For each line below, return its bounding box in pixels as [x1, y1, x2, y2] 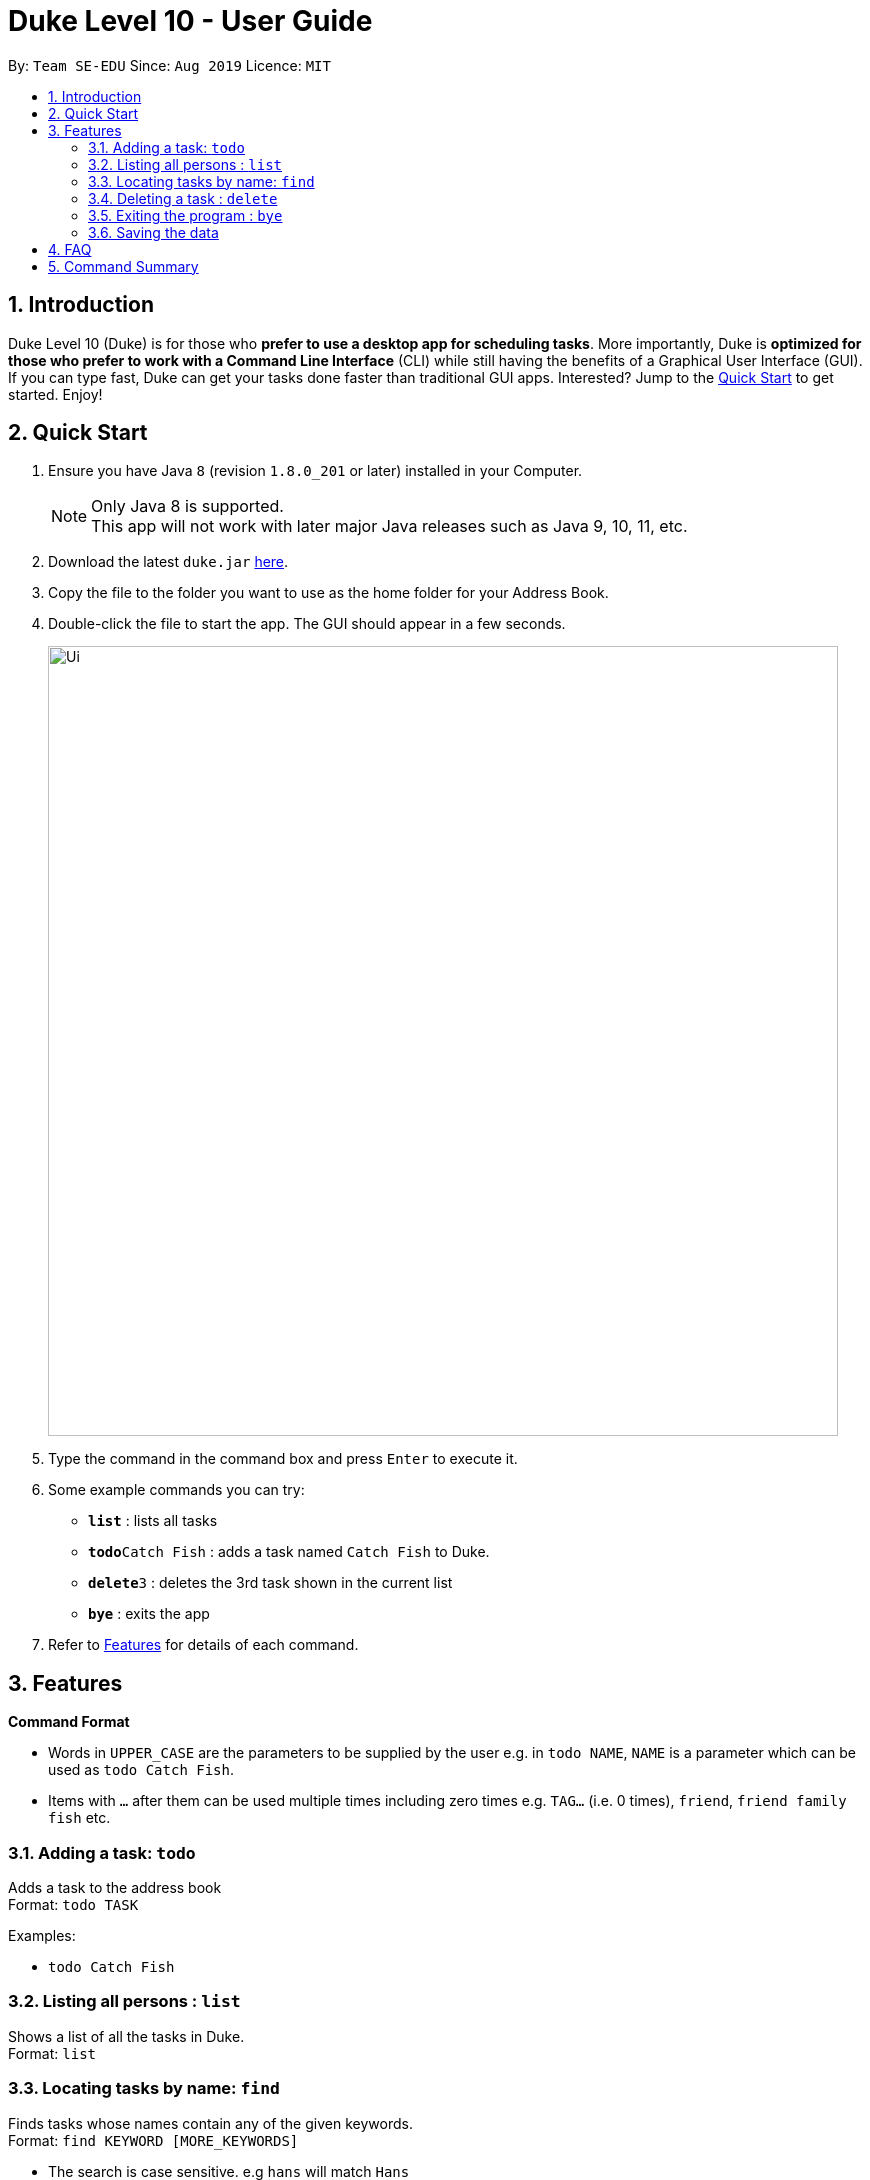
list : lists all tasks [88, 1512, 218, 1530]
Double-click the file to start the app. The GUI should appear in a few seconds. [48, 615, 566, 633]
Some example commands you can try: [48, 1481, 305, 1499]
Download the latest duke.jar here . [48, 553, 289, 571]
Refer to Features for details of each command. [48, 1636, 359, 1654]
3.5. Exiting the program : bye [88, 206, 283, 224]
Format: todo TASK [8, 1896, 139, 1914]
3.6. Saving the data [88, 223, 219, 241]
